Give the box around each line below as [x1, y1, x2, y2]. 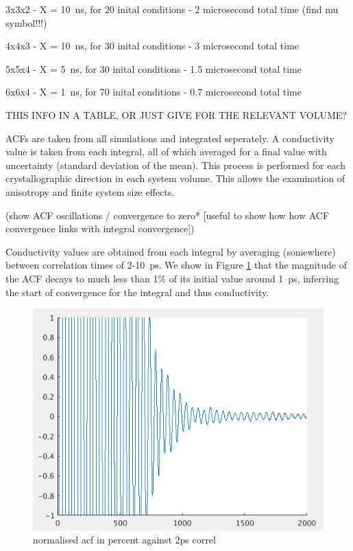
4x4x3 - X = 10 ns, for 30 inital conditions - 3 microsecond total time [5, 38, 300, 53]
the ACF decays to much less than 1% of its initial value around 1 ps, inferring [5, 271, 339, 285]
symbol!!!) [5, 15, 47, 30]
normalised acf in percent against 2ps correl [33, 532, 216, 547]
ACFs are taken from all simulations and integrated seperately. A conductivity [5, 131, 334, 145]
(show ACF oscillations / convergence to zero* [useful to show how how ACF [5, 207, 330, 222]
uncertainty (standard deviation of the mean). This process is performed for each [5, 157, 346, 172]
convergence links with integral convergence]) [5, 221, 195, 236]
